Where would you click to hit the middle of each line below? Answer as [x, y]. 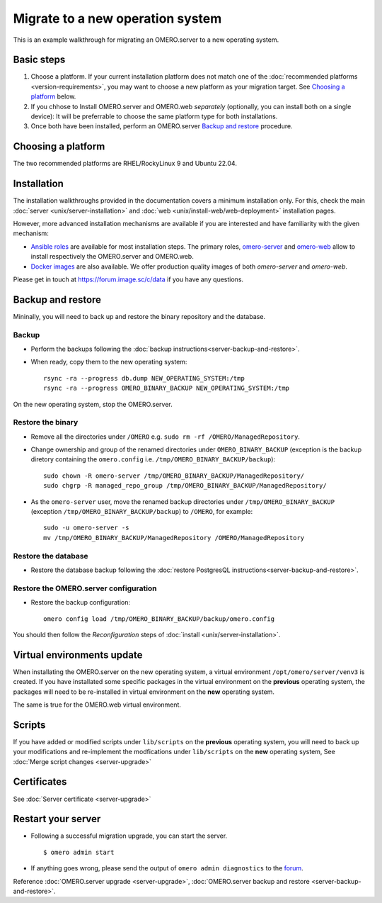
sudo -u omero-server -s [86, 528]
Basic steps [39, 60]
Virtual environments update [78, 655]
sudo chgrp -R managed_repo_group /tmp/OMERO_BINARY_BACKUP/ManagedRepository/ [185, 486]
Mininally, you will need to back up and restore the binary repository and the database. [139, 316]
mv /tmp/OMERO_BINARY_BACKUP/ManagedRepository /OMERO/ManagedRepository [174, 538]
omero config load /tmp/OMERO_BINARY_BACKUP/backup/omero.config [159, 619]
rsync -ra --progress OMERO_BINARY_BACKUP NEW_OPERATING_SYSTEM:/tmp [167, 388]
